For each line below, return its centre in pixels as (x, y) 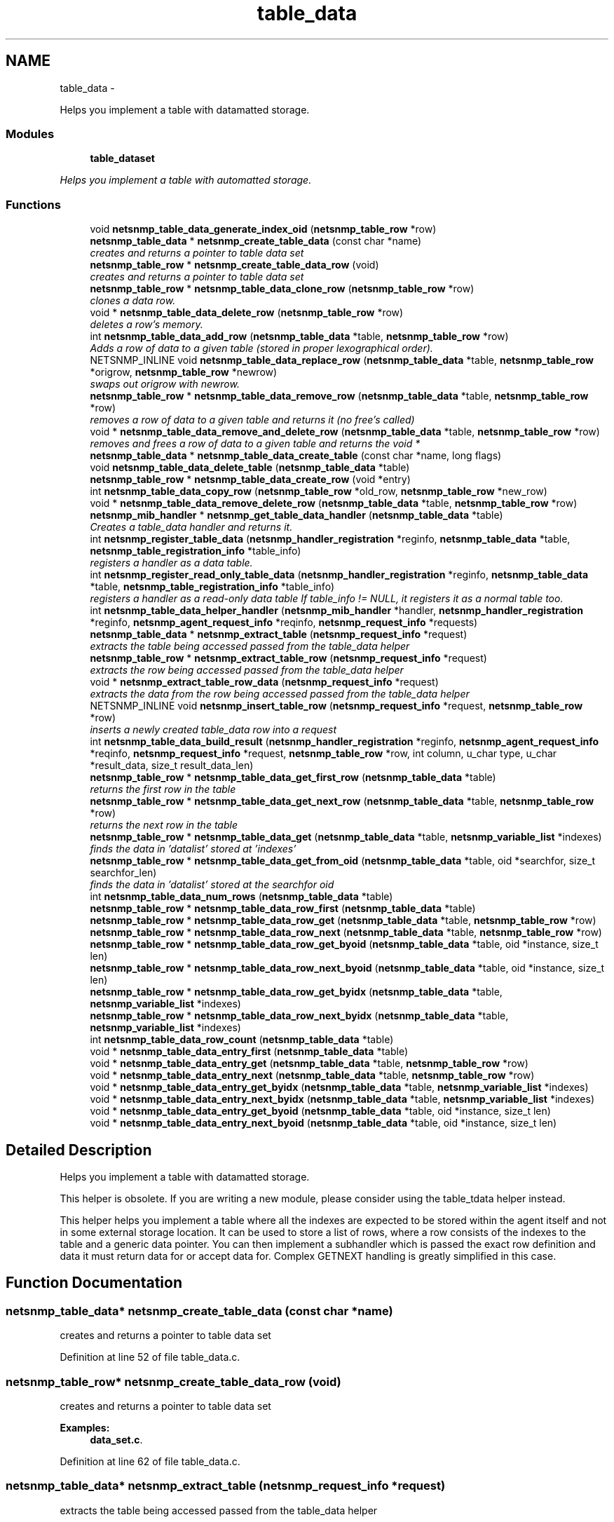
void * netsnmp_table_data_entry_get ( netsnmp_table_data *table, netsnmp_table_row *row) (309, 1064)
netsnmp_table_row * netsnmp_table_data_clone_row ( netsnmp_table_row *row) (282, 289)
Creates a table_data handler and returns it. (191, 527)
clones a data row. (133, 301)
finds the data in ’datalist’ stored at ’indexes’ (193, 849)
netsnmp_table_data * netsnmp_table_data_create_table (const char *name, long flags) (296, 456)
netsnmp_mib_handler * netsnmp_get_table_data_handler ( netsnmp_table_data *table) (296, 515)
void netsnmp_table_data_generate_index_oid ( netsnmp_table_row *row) (263, 229)
